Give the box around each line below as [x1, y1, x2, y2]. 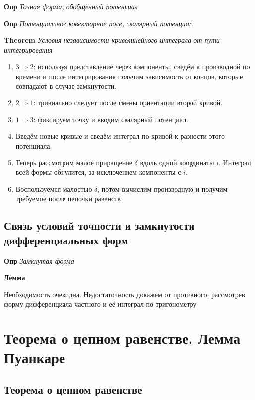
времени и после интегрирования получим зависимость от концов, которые [15, 71, 243, 81]
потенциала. [15, 140, 52, 151]
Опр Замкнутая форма [4, 255, 74, 266]
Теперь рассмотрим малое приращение [15, 157, 132, 167]
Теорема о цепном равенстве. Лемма [4, 328, 241, 348]
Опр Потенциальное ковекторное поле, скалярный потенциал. [4, 18, 194, 28]
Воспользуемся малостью [15, 183, 92, 194]
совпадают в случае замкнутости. [15, 80, 117, 91]
